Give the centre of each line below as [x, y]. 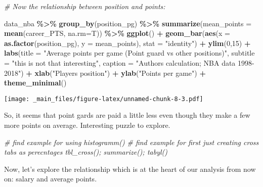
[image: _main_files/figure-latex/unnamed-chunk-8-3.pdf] [104, 99]
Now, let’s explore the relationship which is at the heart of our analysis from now [130, 169]
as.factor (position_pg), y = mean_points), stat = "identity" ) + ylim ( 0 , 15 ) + [127, 43]
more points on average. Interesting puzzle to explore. [87, 125]
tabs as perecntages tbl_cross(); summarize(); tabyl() [86, 152]
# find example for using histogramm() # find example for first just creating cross [131, 142]
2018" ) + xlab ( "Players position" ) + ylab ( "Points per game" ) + [105, 73]
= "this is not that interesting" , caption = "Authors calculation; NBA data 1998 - [129, 62]
